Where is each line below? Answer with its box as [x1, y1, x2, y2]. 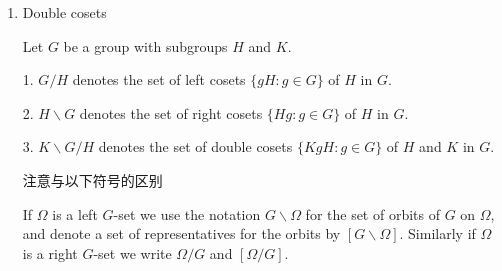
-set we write [93, 242, 172, 263]
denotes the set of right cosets [79, 102, 263, 123]
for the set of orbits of [305, 203, 440, 224]
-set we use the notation [113, 203, 261, 224]
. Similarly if [399, 223, 476, 244]
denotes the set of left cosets [72, 69, 246, 90]
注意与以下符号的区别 [22, 169, 163, 190]
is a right [22, 242, 78, 263]
